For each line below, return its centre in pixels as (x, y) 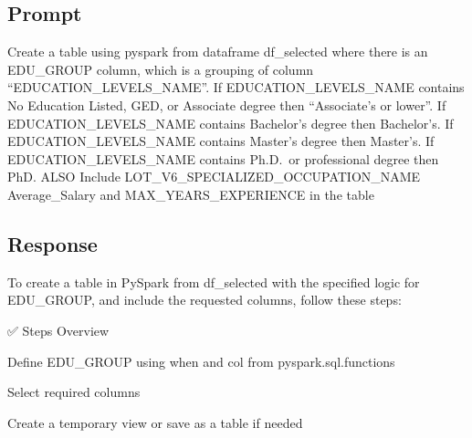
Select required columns (74, 392)
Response (52, 243)
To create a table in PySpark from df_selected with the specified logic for (214, 282)
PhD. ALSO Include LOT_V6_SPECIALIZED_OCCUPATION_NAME (214, 177)
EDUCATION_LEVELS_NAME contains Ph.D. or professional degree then (223, 158)
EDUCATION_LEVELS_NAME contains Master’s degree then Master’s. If (221, 141)
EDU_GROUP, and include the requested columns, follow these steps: (205, 300)
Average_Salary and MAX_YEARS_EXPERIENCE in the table (191, 194)
